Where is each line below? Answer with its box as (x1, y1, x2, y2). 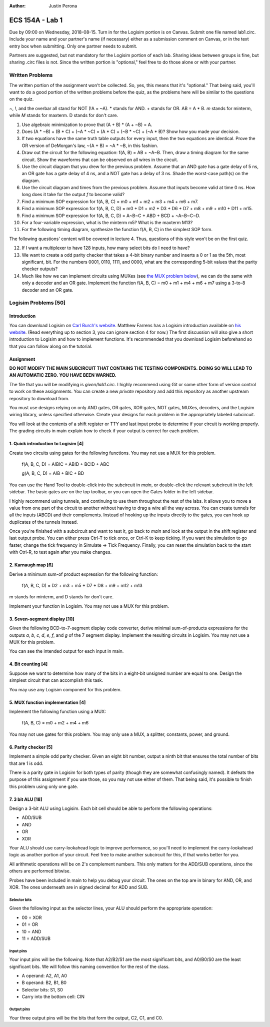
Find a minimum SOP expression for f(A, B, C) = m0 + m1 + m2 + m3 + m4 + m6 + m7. (21, 198, 198, 205)
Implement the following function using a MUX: (9, 708, 106, 714)
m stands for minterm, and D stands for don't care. (9, 594, 114, 600)
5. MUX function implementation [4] (9, 699, 86, 705)
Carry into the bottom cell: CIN (21, 993, 85, 1000)
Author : (9, 3, 26, 9)
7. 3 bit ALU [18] (9, 796, 42, 802)
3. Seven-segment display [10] (9, 616, 74, 622)
